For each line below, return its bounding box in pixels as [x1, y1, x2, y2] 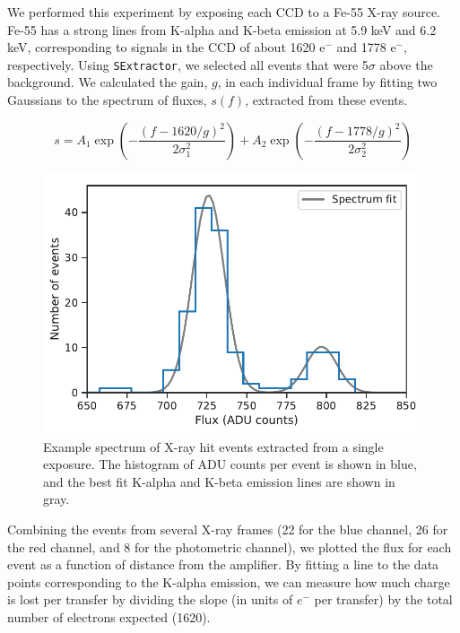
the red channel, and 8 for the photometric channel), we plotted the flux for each [7, 537, 452, 556]
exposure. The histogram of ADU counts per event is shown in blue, [43, 455, 417, 473]
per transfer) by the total [314, 590, 453, 609]
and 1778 [336, 38, 386, 56]
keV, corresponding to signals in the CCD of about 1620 [7, 38, 316, 56]
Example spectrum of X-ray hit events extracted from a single [43, 437, 384, 455]
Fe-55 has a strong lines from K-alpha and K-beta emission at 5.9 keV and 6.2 [7, 20, 437, 39]
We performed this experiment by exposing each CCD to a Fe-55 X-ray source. [7, 3, 440, 21]
